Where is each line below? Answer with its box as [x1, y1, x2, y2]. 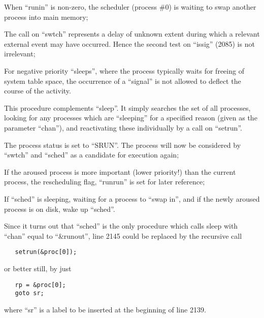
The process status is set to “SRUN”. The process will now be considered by [4, 139, 241, 150]
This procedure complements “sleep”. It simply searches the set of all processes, [4, 102, 251, 113]
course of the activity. [4, 85, 71, 96]
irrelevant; [4, 48, 36, 59]
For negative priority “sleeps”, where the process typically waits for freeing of [4, 65, 244, 76]
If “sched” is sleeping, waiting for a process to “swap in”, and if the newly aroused [4, 193, 260, 204]
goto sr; [15, 290, 44, 297]
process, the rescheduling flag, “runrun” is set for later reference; [4, 176, 205, 187]
